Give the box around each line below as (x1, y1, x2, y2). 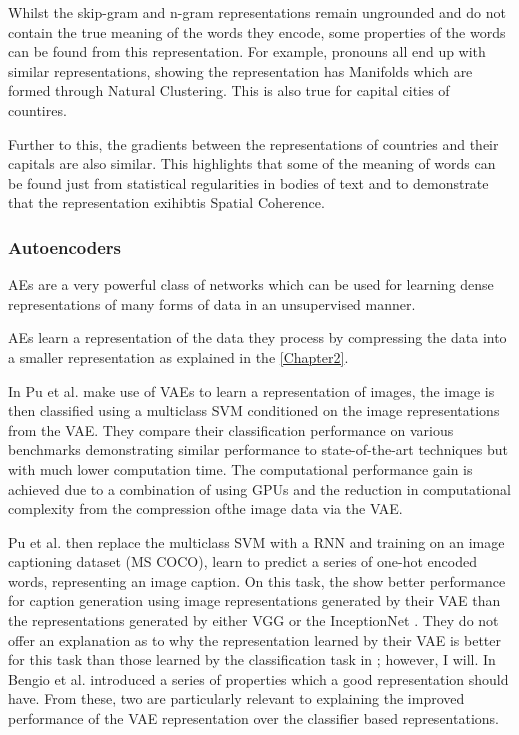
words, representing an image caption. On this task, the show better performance (8, 570, 506, 591)
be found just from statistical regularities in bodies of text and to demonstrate (8, 172, 489, 193)
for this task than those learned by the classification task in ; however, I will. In (8, 649, 496, 670)
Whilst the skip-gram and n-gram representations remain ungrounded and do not (8, 2, 506, 22)
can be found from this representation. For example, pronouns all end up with (8, 41, 486, 62)
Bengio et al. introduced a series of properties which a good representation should (8, 668, 509, 689)
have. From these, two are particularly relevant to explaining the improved (8, 688, 465, 709)
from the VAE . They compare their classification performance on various (8, 419, 454, 440)
